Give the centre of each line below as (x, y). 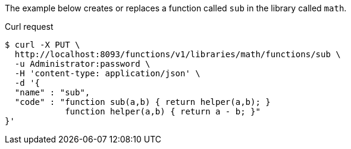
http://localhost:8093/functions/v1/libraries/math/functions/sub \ (178, 54)
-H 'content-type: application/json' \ (107, 73)
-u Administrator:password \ (82, 64)
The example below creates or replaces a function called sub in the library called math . (176, 8)
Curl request (29, 27)
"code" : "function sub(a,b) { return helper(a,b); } (142, 102)
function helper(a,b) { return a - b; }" (163, 111)
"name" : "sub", (52, 92)
